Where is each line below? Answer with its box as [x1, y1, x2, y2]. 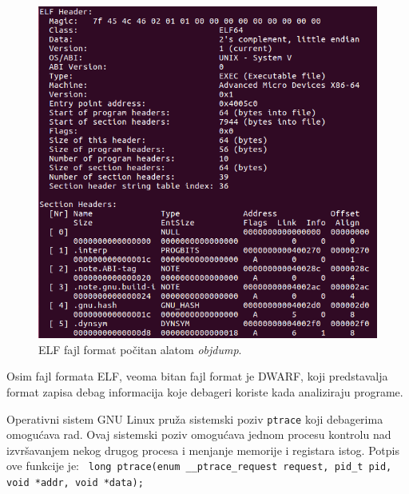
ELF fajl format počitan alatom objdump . [38, 341, 242, 357]
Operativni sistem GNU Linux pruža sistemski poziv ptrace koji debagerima [6, 410, 383, 427]
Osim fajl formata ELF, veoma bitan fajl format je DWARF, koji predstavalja [6, 368, 388, 384]
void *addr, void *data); [6, 477, 144, 489]
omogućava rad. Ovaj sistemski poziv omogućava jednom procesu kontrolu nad [6, 426, 391, 443]
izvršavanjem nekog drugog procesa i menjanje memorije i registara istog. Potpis [6, 441, 399, 458]
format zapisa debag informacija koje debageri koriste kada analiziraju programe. [6, 384, 403, 400]
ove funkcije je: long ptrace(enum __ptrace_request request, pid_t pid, [6, 457, 392, 474]
